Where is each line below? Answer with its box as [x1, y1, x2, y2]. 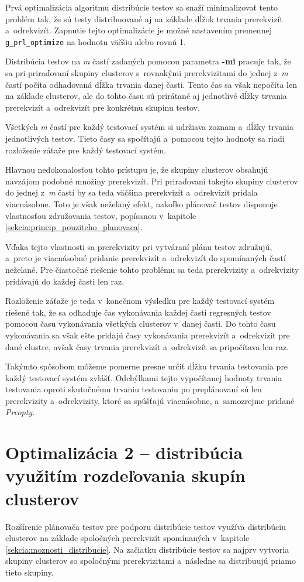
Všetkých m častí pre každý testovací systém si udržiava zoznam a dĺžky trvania [5, 121, 294, 133]
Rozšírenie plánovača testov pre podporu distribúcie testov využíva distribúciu [5, 520, 286, 532]
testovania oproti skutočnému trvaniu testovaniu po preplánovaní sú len [5, 383, 262, 395]
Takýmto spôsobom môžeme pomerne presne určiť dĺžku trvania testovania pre [5, 360, 288, 372]
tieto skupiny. [5, 566, 54, 578]
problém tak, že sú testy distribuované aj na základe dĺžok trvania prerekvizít [5, 12, 283, 25]
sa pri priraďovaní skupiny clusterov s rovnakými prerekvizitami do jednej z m [5, 67, 288, 79]
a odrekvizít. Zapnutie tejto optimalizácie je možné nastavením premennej [5, 24, 272, 36]
